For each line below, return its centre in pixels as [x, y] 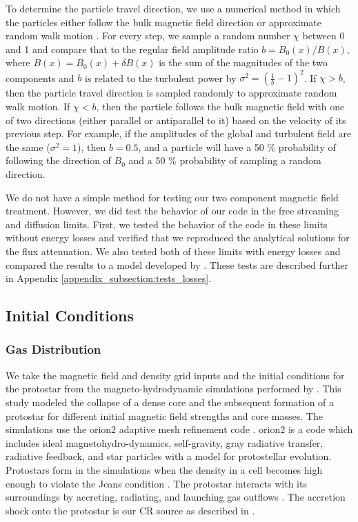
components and [40, 78]
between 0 [324, 36]
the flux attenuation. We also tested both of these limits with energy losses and [173, 251]
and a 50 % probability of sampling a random [225, 160]
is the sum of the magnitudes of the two [243, 62]
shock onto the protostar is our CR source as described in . [130, 510]
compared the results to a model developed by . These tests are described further [177, 264]
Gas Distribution [53, 349]
